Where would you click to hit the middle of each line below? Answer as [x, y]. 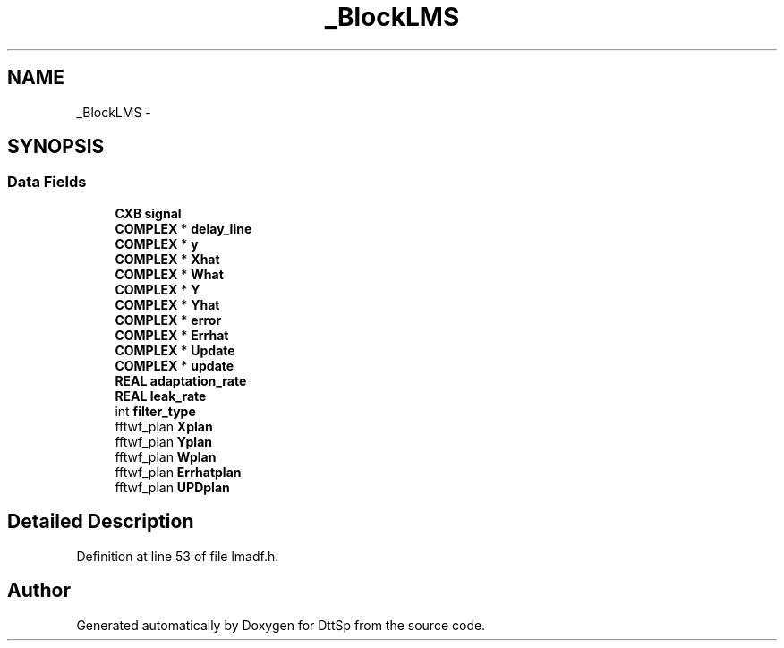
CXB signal [148, 213]
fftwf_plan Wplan [166, 456]
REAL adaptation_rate [181, 380]
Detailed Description [101, 522]
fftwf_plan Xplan [164, 426]
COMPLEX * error [168, 320]
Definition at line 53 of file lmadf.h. [178, 556]
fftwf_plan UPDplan [172, 487]
